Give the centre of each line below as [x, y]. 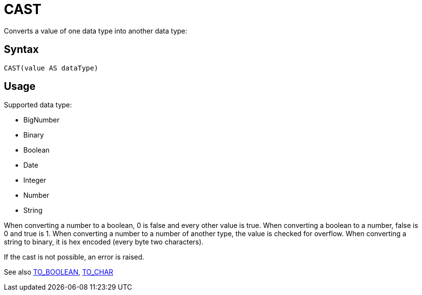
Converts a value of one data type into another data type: [96, 31]
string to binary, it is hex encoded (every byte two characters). [104, 242]
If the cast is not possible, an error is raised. [74, 257]
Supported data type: [38, 105]
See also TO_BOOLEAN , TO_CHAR [59, 272]
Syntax [21, 50]
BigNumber [42, 120]
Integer [35, 180]
